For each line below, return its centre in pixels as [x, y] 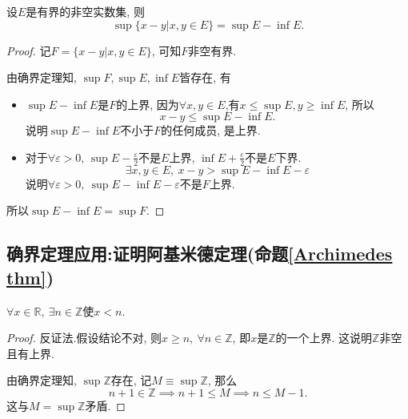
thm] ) [30, 277]
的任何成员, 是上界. [211, 130]
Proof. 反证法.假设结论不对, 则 [84, 338]
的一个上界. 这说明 [324, 338]
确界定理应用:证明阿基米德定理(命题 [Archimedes [200, 254]
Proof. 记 [29, 50]
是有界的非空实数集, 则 [85, 11]
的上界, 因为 [148, 104]
